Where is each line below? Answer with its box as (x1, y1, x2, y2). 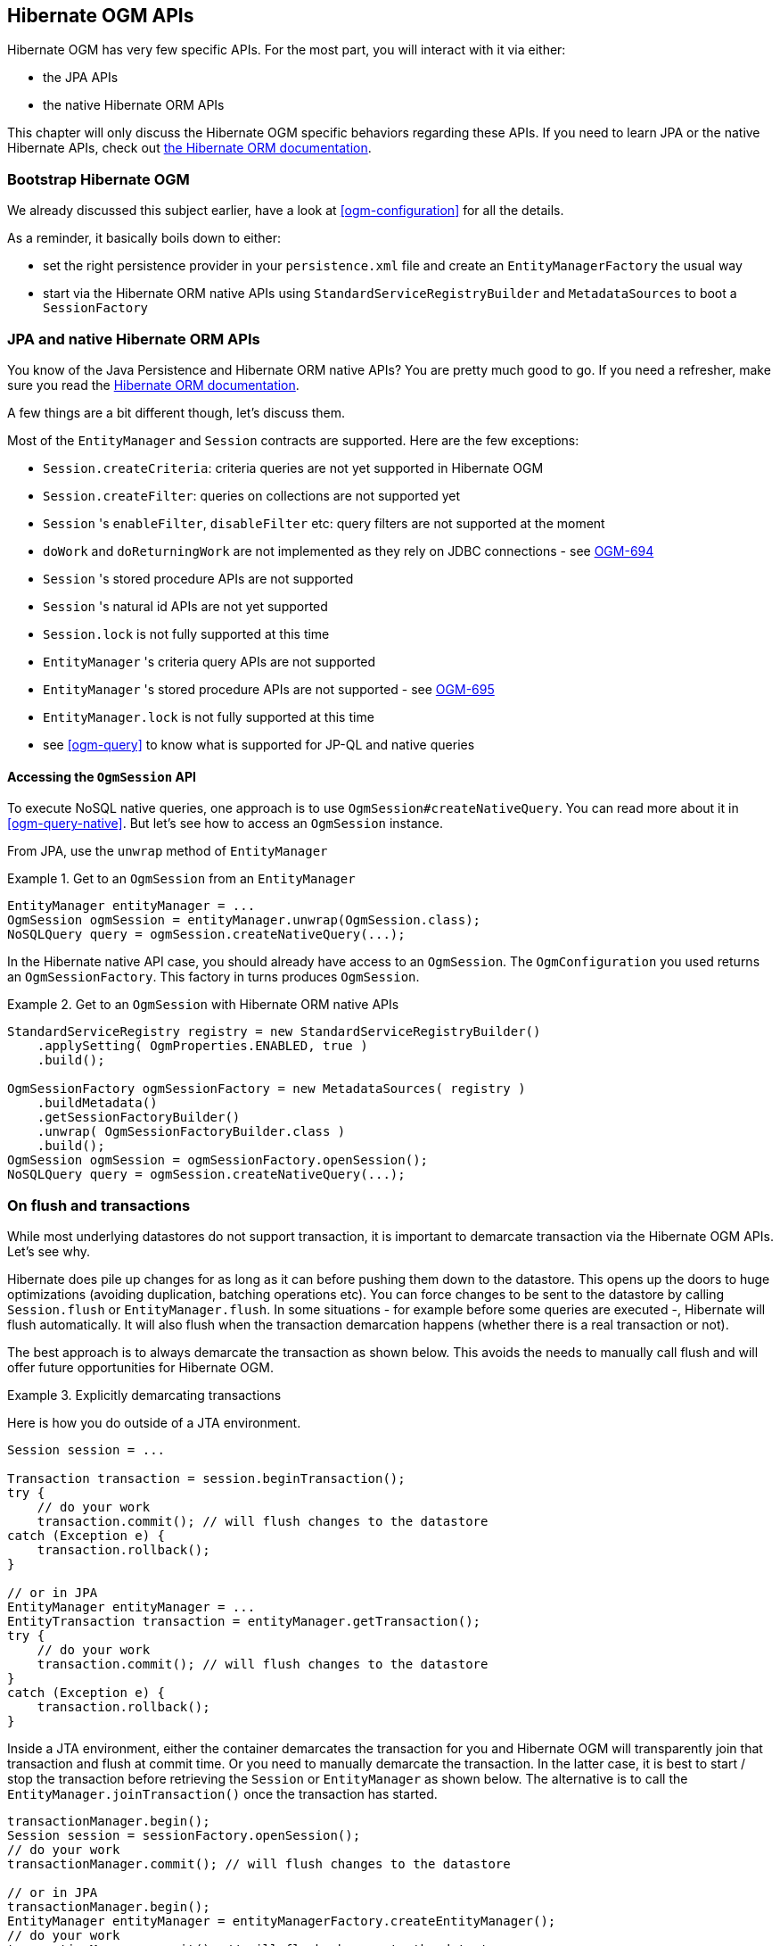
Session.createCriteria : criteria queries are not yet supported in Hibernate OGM (43, 460, 544, 476)
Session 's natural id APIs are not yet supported (43, 598, 328, 614)
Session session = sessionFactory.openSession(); (7, 1827, 361, 1842)
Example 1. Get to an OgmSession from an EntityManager (7, 871, 356, 887)
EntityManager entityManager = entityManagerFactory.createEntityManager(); (7, 1913, 556, 1928)
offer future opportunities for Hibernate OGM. (7, 1359, 274, 1375)
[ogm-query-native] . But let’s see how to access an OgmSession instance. (7, 816, 443, 832)
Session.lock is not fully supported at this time (43, 625, 330, 642)
